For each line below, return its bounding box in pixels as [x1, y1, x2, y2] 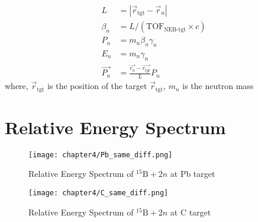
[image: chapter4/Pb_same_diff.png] [28, 150, 173, 159]
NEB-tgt [164, 26, 186, 33]
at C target [170, 205, 211, 218]
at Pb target [170, 167, 215, 180]
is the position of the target [47, 80, 147, 92]
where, [5, 80, 28, 92]
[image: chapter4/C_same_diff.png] [28, 188, 169, 197]
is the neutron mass [182, 80, 254, 92]
